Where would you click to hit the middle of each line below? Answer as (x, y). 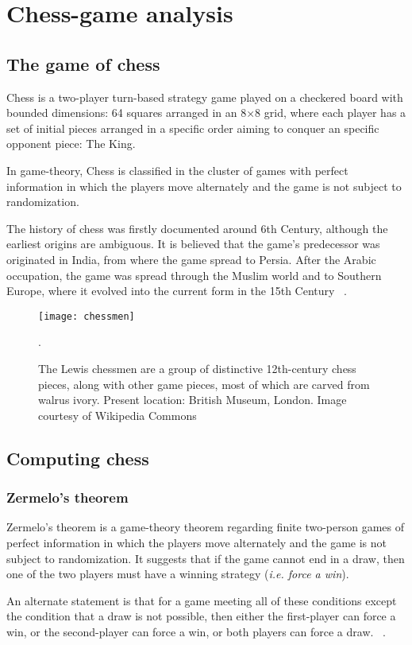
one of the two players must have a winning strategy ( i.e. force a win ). (178, 574)
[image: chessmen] (87, 316)
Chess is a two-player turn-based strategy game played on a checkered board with (205, 97)
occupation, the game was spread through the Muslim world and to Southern (194, 275)
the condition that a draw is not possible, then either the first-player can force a (201, 616)
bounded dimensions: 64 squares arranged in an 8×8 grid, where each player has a (206, 113)
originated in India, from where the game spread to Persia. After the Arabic (191, 259)
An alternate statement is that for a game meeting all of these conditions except (202, 600)
